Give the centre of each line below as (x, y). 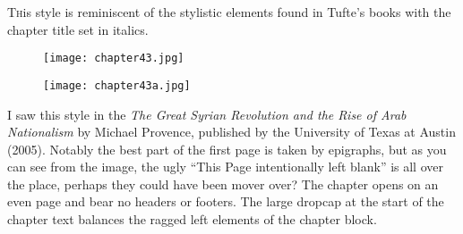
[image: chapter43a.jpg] (117, 85)
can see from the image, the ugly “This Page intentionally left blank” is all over (225, 167)
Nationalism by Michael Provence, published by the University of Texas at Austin (231, 132)
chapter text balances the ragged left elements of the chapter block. (192, 219)
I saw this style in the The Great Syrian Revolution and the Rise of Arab (207, 114)
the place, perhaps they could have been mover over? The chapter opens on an (223, 184)
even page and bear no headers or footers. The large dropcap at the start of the (226, 201)
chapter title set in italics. (78, 29)
